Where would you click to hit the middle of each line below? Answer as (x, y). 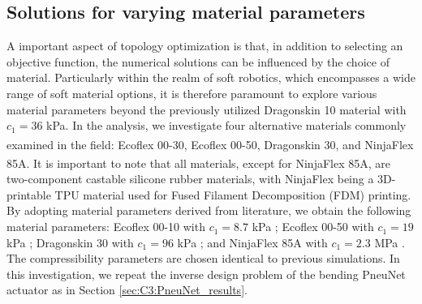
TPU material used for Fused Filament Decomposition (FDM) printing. (233, 194)
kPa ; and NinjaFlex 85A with (252, 242)
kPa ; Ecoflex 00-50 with (313, 227)
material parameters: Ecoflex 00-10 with (106, 227)
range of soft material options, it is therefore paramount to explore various (192, 93)
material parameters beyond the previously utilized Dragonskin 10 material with (207, 109)
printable (29, 194)
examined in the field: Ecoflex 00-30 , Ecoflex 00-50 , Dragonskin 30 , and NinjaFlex (210, 144)
